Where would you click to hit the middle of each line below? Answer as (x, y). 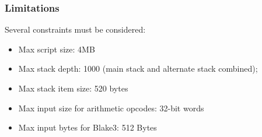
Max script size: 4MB (57, 49)
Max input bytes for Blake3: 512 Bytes (88, 127)
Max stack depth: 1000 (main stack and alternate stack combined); (138, 68)
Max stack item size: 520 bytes (73, 88)
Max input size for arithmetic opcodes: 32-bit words (111, 108)
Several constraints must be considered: (75, 29)
